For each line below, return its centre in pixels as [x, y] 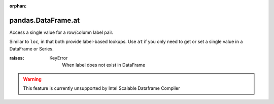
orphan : [18, 6]
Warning [32, 79]
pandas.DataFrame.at [45, 20]
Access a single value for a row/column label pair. [61, 32]
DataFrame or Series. [31, 48]
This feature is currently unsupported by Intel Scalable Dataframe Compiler [101, 88]
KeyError [59, 58]
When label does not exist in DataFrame [104, 65]
